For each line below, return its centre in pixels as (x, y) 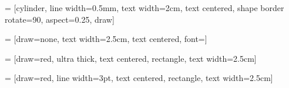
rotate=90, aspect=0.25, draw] (60, 19)
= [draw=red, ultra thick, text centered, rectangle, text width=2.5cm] (131, 58)
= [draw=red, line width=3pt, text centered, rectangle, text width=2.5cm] (139, 78)
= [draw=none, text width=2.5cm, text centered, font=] (106, 39)
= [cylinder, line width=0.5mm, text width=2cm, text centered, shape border (144, 8)
